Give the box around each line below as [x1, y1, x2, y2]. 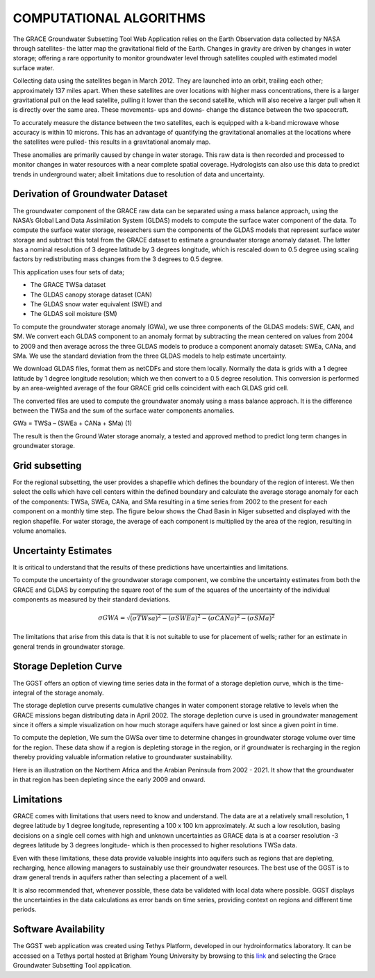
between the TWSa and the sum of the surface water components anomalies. [12, 406, 235, 415]
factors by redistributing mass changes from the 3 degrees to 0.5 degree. [12, 255, 224, 263]
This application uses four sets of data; [12, 267, 125, 276]
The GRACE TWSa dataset [30, 281, 106, 289]
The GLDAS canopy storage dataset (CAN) [30, 290, 153, 299]
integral [12, 688, 35, 697]
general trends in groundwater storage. [12, 643, 125, 651]
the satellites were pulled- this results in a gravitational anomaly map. [12, 138, 211, 146]
